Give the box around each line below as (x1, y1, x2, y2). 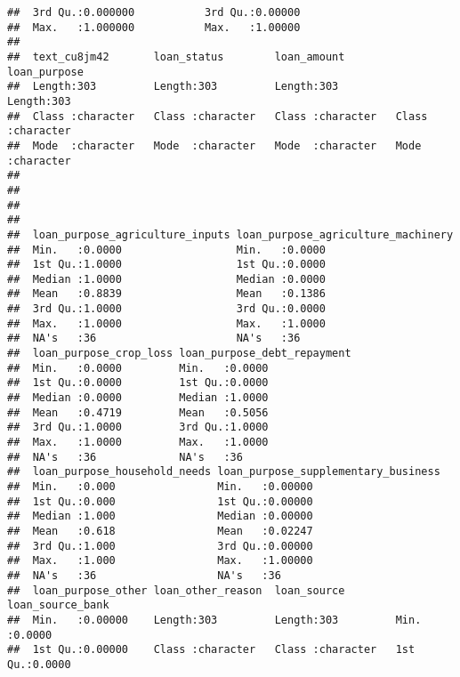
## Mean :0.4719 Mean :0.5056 (7, 406, 269, 419)
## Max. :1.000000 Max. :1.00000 (7, 20, 301, 34)
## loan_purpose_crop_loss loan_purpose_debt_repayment (7, 347, 351, 360)
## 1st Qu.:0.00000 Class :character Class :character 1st (7, 643, 416, 657)
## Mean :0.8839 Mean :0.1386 (7, 287, 326, 301)
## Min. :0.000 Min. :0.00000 (7, 480, 313, 493)
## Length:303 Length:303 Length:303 (7, 80, 339, 93)
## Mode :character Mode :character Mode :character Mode (7, 139, 422, 152)
